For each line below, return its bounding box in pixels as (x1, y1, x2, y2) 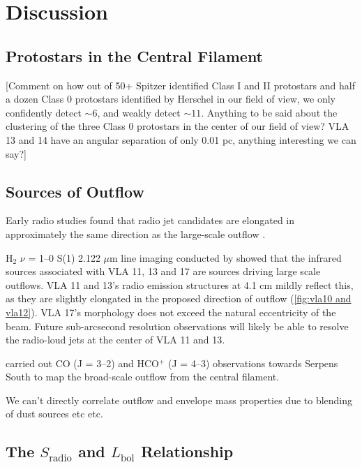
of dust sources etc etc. (6, 406, 103, 421)
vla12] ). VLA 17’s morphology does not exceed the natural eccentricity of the (6, 304, 336, 319)
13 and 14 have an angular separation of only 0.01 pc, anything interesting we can (6, 132, 356, 147)
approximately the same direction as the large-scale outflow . (6, 226, 266, 241)
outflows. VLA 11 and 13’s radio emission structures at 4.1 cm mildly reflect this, (6, 277, 354, 292)
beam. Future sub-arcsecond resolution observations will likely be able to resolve (6, 318, 349, 333)
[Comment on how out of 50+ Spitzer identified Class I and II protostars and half (6, 77, 355, 92)
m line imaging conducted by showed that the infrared (110, 250, 342, 265)
